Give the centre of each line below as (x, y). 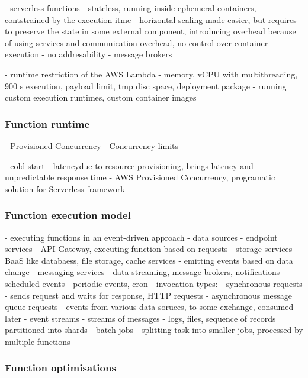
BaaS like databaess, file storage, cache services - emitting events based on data (149, 260)
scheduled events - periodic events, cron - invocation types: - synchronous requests (154, 283)
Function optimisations (60, 368)
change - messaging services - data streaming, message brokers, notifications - (145, 272)
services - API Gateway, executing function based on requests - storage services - (151, 249)
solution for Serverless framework (65, 188)
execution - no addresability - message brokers (89, 54)
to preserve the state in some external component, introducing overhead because (150, 31)
